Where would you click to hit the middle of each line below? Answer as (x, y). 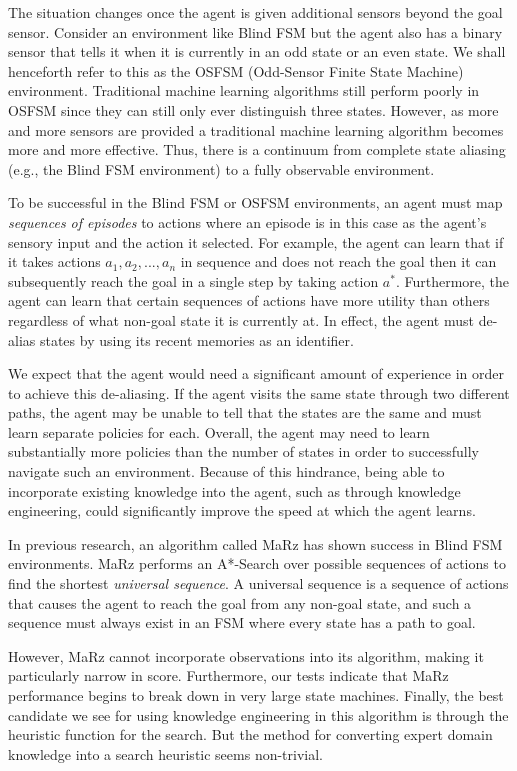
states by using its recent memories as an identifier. (196, 339)
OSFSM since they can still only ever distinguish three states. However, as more (253, 109)
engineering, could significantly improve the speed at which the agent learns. (242, 510)
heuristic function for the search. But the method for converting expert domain (250, 734)
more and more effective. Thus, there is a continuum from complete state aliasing (257, 149)
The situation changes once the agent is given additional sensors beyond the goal (255, 12)
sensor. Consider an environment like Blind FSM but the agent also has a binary (255, 31)
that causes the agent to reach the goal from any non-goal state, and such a (240, 602)
